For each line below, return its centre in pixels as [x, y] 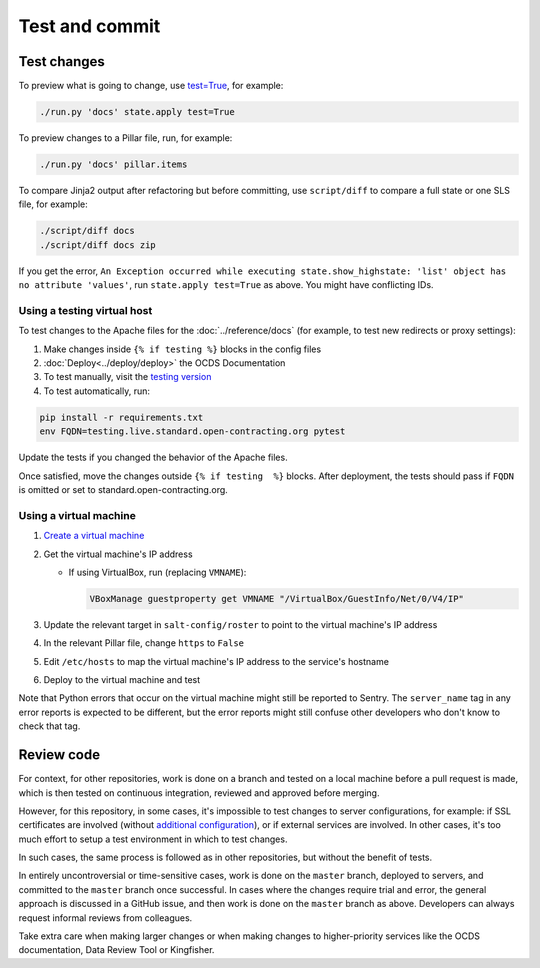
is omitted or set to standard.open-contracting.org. [123, 489]
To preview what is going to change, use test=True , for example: [151, 86]
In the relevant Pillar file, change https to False [144, 643]
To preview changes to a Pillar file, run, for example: [125, 138]
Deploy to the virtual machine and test [122, 680]
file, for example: [53, 204]
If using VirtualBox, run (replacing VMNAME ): [157, 572]
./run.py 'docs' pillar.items [113, 164]
